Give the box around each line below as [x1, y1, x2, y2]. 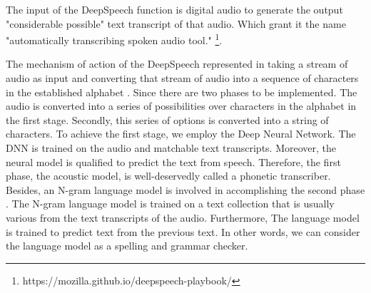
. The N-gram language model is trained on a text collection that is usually [6, 196, 335, 211]
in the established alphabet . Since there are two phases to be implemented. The [6, 84, 357, 99]
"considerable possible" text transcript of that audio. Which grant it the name [6, 16, 346, 31]
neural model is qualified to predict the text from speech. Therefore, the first [6, 154, 341, 169]
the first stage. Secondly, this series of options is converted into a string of [6, 112, 329, 127]
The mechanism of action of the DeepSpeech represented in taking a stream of [6, 56, 348, 71]
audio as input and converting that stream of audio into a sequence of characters [6, 71, 359, 86]
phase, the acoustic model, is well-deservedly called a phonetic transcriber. [6, 168, 331, 183]
